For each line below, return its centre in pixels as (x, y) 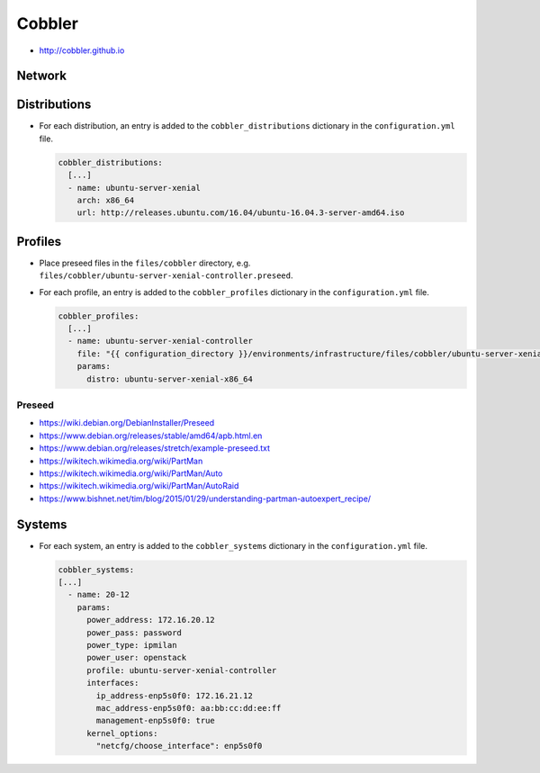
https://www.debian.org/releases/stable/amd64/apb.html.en (151, 436)
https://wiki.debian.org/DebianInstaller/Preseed (127, 423)
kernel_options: (122, 733)
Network (42, 76)
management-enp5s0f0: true (155, 721)
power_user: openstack (137, 658)
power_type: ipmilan (132, 645)
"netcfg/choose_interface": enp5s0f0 (179, 746)
